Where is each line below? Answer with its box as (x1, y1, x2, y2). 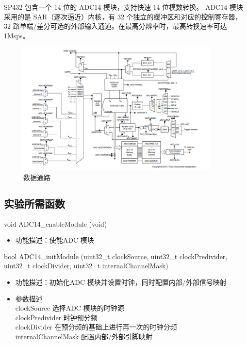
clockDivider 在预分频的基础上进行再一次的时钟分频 (15, 322, 177, 332)
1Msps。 (4, 30, 30, 40)
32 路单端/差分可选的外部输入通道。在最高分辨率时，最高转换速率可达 (4, 21, 227, 31)
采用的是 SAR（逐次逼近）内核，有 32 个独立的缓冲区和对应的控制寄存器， (4, 11, 242, 21)
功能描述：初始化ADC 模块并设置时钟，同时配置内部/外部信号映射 (15, 277, 227, 287)
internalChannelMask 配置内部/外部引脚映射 (15, 331, 152, 342)
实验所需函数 (4, 196, 65, 211)
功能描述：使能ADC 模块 (15, 235, 94, 245)
